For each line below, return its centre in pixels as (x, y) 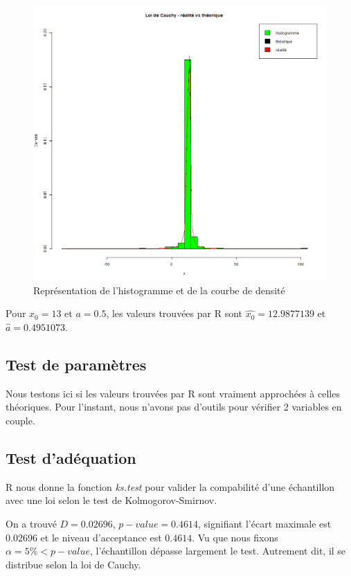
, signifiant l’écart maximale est (265, 523)
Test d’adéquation (71, 457)
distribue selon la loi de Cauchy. (73, 564)
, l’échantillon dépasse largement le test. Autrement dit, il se (218, 551)
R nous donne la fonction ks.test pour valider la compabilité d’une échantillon (170, 486)
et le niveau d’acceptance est (101, 537)
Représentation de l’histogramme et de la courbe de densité (159, 290)
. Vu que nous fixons (235, 537)
